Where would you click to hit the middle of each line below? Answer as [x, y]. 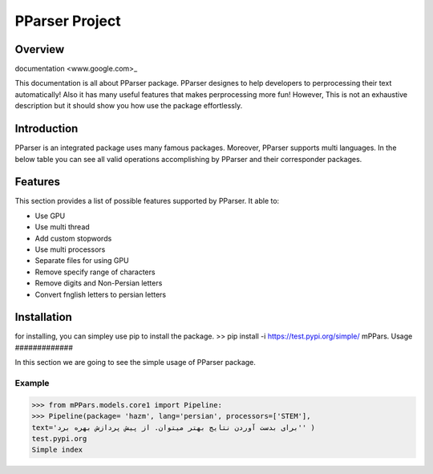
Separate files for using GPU [82, 261]
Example [32, 383]
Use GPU [50, 216]
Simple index [57, 450]
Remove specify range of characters [95, 272]
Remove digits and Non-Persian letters [99, 283]
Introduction [47, 129]
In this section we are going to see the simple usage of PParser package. [136, 363]
